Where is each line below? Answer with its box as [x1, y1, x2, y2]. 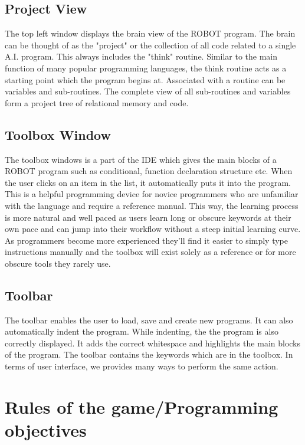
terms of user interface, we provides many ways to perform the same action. [5, 360, 278, 372]
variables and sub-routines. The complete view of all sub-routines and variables [5, 85, 291, 97]
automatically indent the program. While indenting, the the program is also [5, 325, 278, 338]
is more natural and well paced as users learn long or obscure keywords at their [5, 211, 291, 223]
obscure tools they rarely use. [5, 257, 111, 269]
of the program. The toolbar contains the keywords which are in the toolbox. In [5, 348, 293, 361]
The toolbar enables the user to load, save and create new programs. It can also [5, 313, 293, 326]
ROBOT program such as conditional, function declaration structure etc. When [5, 165, 293, 177]
